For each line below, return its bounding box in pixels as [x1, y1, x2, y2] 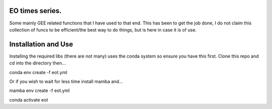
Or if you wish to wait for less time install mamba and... [9, 78, 123, 84]
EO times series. [9, 6, 62, 15]
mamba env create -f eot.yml [9, 87, 70, 93]
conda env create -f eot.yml [9, 69, 67, 75]
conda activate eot [9, 96, 48, 102]
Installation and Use [9, 40, 73, 48]
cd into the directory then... [9, 60, 66, 66]
